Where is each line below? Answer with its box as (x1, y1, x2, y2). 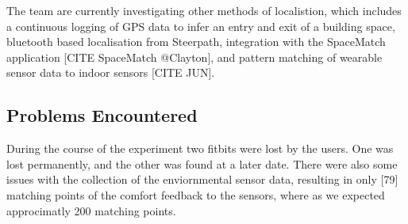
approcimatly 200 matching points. (6, 202, 176, 218)
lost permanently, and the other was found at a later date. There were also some (6, 155, 398, 172)
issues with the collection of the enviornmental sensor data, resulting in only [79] (6, 171, 398, 188)
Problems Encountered (6, 103, 198, 127)
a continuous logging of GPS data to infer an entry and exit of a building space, (6, 17, 395, 34)
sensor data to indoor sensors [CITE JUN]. (6, 64, 215, 81)
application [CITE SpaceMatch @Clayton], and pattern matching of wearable (6, 48, 383, 65)
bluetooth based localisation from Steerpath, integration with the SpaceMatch (6, 33, 386, 50)
